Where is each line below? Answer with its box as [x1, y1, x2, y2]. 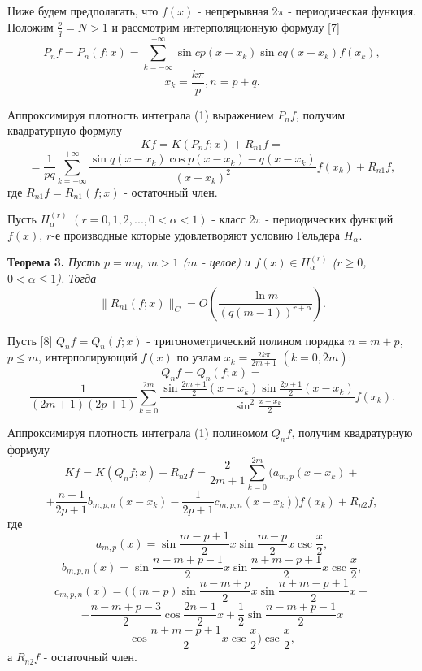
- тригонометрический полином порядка [146, 331, 345, 348]
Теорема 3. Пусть [7, 253, 101, 271]
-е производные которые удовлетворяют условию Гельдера [51, 226, 341, 243]
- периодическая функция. [288, 2, 417, 19]
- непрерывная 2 [198, 2, 278, 19]
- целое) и [201, 253, 251, 271]
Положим [7, 18, 54, 35]
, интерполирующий [38, 348, 137, 366]
